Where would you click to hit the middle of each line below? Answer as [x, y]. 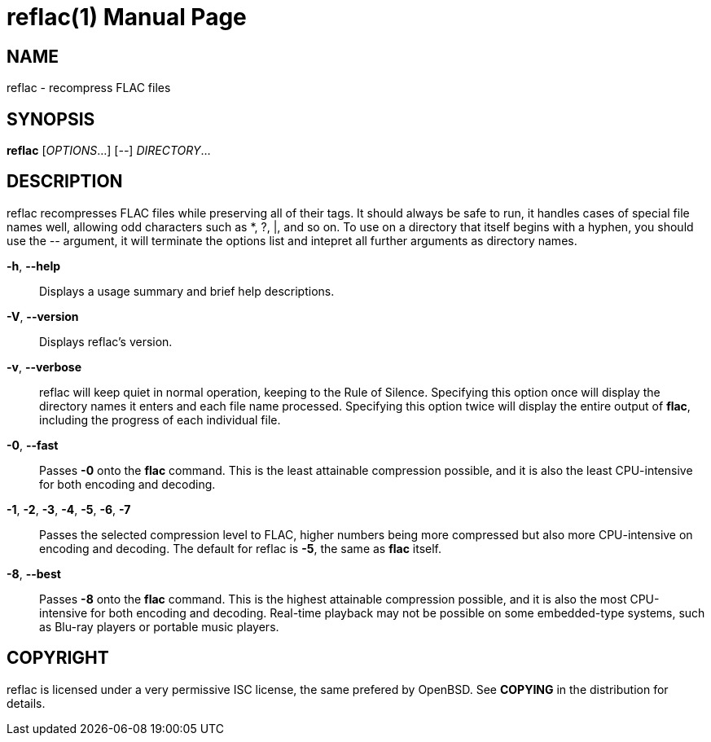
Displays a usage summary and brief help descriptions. [187, 291]
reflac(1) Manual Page [127, 17]
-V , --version [43, 316]
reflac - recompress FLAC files [89, 88]
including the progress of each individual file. [160, 419]
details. [26, 703]
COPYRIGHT [58, 658]
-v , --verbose [44, 367]
